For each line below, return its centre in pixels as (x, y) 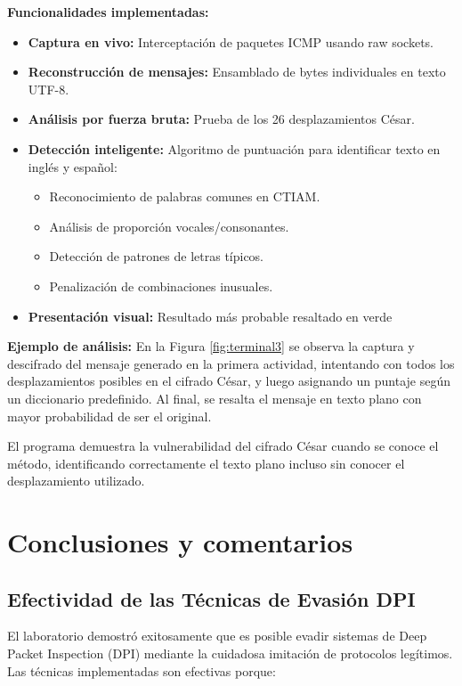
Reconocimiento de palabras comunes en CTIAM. (185, 196)
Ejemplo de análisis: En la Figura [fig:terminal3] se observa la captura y (211, 346)
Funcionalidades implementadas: (108, 12)
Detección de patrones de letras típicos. (157, 256)
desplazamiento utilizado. (76, 481)
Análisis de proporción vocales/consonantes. (169, 226)
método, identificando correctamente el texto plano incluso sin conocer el (206, 463)
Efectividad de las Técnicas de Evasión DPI (211, 598)
